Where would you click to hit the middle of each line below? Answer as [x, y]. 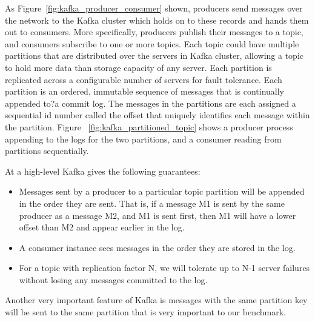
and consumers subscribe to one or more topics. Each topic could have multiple [152, 43]
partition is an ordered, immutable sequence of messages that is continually [145, 91]
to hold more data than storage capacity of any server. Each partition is [138, 67]
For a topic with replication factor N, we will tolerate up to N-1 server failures [164, 268]
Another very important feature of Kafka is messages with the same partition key [156, 300]
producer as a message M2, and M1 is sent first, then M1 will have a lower [157, 215]
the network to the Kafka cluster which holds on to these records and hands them [157, 20]
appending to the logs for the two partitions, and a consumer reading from [143, 139]
